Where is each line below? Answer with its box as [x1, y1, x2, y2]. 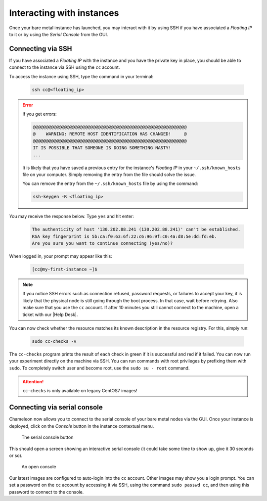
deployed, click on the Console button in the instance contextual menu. [9, 423, 154, 429]
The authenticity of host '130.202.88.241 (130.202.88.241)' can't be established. [32, 227, 241, 232]
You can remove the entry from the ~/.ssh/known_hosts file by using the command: [22, 181, 198, 186]
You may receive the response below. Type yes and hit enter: [9, 213, 134, 220]
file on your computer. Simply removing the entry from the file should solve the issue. [22, 171, 196, 178]
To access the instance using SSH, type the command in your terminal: [9, 73, 154, 79]
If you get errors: [22, 111, 57, 117]
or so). [9, 453, 23, 458]
